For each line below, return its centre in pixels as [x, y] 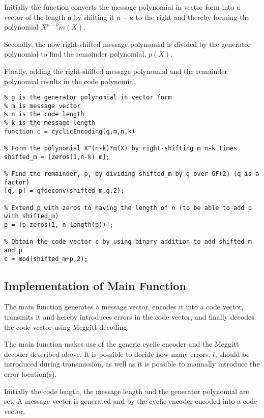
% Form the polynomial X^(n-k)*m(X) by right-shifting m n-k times [121, 149]
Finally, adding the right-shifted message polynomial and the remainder [116, 71]
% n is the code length [44, 114]
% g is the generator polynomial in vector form [88, 98]
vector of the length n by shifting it [59, 17]
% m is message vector [42, 106]
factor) [17, 182]
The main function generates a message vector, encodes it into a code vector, [124, 307]
